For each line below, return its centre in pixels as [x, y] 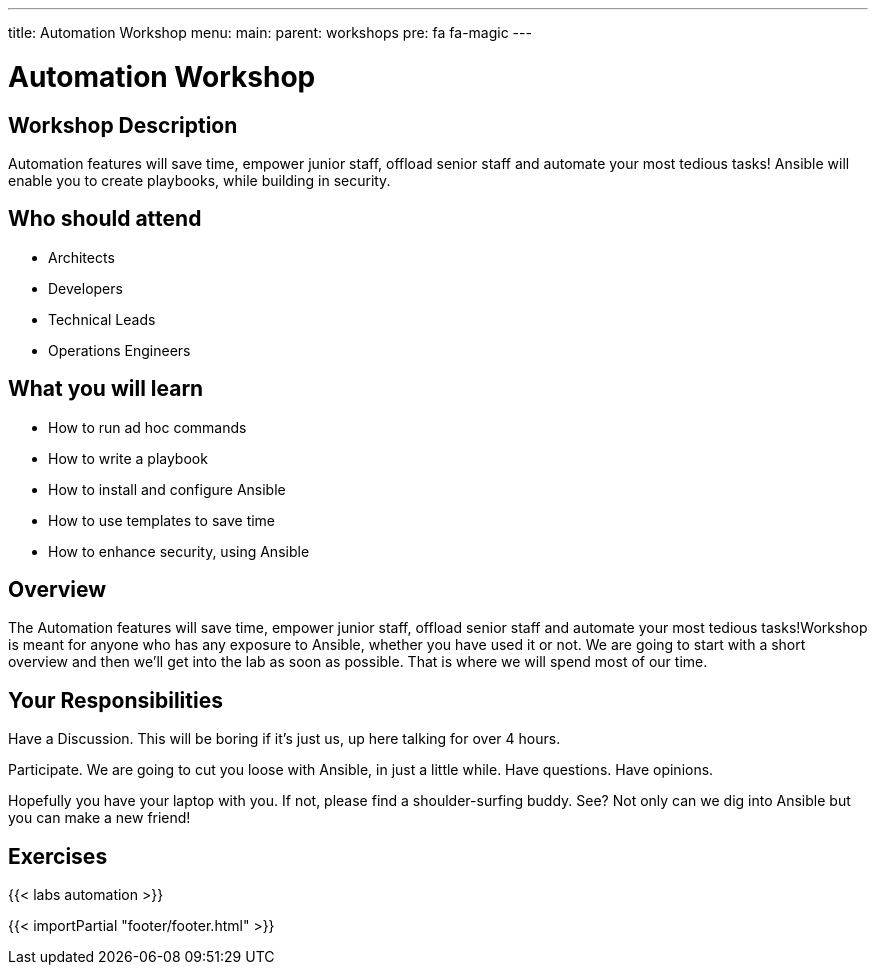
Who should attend [105, 219]
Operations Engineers [119, 350]
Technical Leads [102, 319]
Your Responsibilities [115, 700]
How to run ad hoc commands [147, 427]
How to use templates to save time [162, 520]
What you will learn [106, 389]
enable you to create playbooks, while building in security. [199, 180]
